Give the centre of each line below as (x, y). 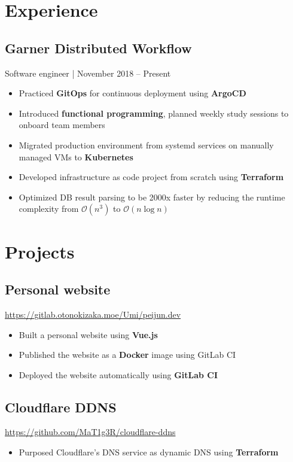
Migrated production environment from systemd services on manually (146, 145)
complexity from (49, 209)
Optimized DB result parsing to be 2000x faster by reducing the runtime (152, 197)
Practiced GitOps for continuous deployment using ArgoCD (132, 93)
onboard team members (62, 125)
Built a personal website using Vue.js (88, 334)
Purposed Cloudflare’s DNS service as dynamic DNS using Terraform (149, 452)
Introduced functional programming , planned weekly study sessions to (154, 113)
